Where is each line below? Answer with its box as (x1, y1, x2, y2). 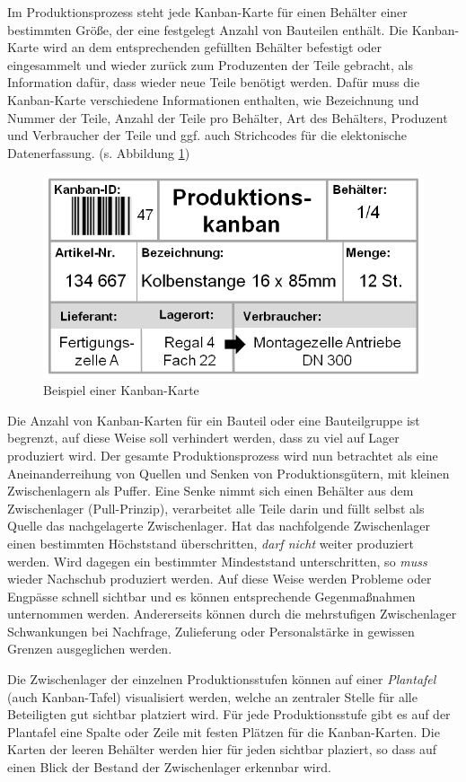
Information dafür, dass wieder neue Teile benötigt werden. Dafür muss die (7, 73, 420, 92)
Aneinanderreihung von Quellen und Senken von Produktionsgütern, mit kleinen (7, 463, 450, 482)
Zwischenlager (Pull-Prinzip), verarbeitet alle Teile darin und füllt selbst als (7, 498, 425, 517)
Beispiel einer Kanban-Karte (43, 381, 199, 400)
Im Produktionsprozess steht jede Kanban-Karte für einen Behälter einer (7, 3, 408, 21)
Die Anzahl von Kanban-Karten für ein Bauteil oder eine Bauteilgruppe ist (7, 410, 420, 429)
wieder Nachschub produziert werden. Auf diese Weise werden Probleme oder (7, 569, 432, 588)
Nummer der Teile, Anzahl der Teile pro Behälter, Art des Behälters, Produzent (7, 108, 448, 127)
